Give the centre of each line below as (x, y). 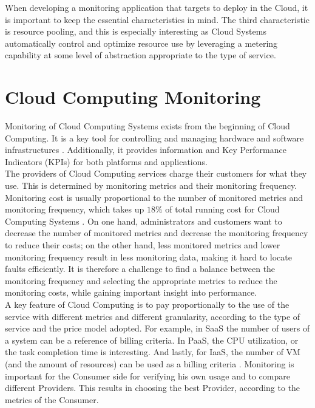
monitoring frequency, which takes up (75, 209)
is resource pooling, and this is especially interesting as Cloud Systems (136, 31)
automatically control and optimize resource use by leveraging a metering (141, 43)
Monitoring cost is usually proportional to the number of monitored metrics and (154, 197)
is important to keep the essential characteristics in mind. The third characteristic (157, 19)
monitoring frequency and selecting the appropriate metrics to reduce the (141, 280)
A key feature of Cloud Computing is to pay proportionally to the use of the (147, 304)
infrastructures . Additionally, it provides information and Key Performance (146, 150)
